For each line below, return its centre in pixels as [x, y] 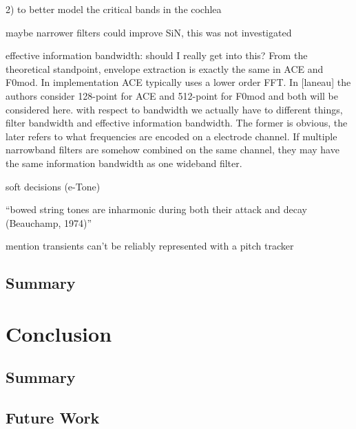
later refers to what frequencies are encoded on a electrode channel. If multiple [171, 136]
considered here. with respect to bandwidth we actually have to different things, [174, 109]
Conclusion [59, 333]
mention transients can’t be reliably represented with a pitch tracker [150, 246]
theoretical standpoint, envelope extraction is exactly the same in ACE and [165, 68]
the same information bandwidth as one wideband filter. [124, 163]
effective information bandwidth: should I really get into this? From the [157, 55]
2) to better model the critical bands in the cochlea [114, 9]
